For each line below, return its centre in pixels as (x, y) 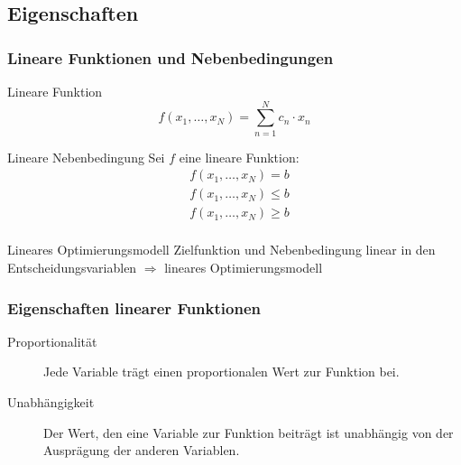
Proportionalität (52, 341)
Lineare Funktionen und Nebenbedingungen (171, 57)
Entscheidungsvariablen (72, 268)
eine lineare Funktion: (239, 157)
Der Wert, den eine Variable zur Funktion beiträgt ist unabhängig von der (249, 432)
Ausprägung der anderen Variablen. (142, 450)
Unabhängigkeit (51, 402)
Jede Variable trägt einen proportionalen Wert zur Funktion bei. (221, 372)
